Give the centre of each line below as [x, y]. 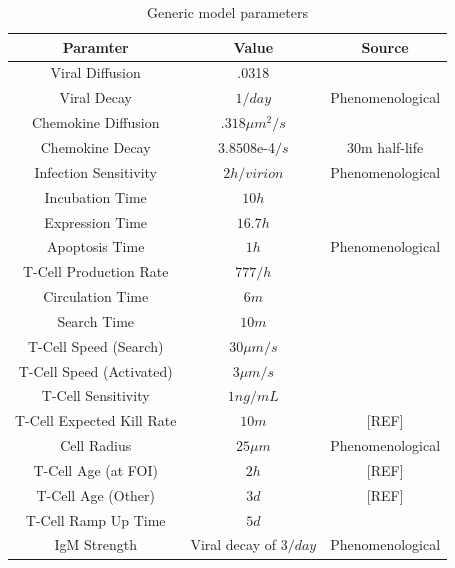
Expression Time [96, 221]
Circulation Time [96, 296]
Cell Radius [96, 445]
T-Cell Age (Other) [96, 494]
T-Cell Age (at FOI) [95, 469]
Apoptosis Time [96, 246]
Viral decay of [233, 544]
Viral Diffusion [95, 72]
